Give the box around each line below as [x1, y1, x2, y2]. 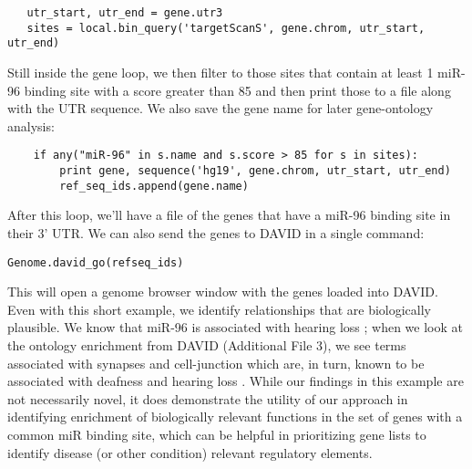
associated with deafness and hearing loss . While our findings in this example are [7, 371, 464, 391]
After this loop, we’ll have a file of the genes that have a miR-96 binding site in [7, 205, 451, 224]
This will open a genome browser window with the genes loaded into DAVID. [7, 282, 438, 301]
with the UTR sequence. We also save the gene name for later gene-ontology [7, 99, 434, 118]
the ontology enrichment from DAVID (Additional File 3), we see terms [7, 335, 406, 354]
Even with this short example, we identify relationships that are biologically [7, 299, 431, 318]
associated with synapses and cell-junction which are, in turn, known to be [7, 353, 425, 372]
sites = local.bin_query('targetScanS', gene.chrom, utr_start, [26, 21, 426, 35]
